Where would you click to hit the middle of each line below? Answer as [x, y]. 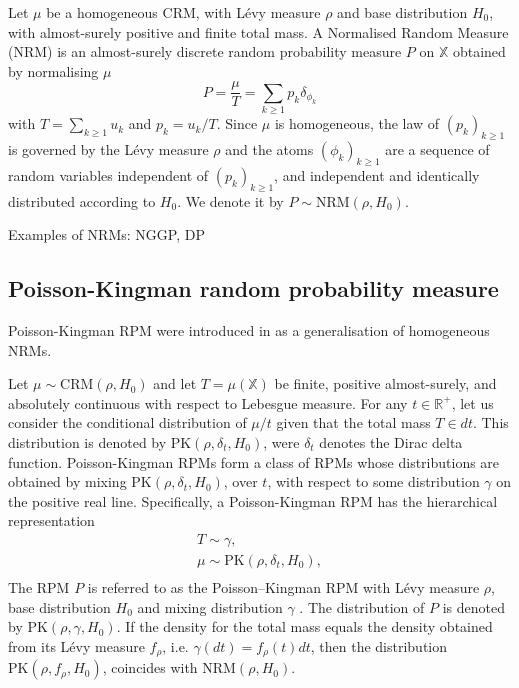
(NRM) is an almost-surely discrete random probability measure [205, 51]
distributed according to [82, 200]
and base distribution [402, 12]
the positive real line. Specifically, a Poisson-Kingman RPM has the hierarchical [253, 500]
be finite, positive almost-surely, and [385, 383]
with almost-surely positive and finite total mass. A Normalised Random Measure [258, 31]
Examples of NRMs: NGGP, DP [106, 234]
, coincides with [150, 667]
